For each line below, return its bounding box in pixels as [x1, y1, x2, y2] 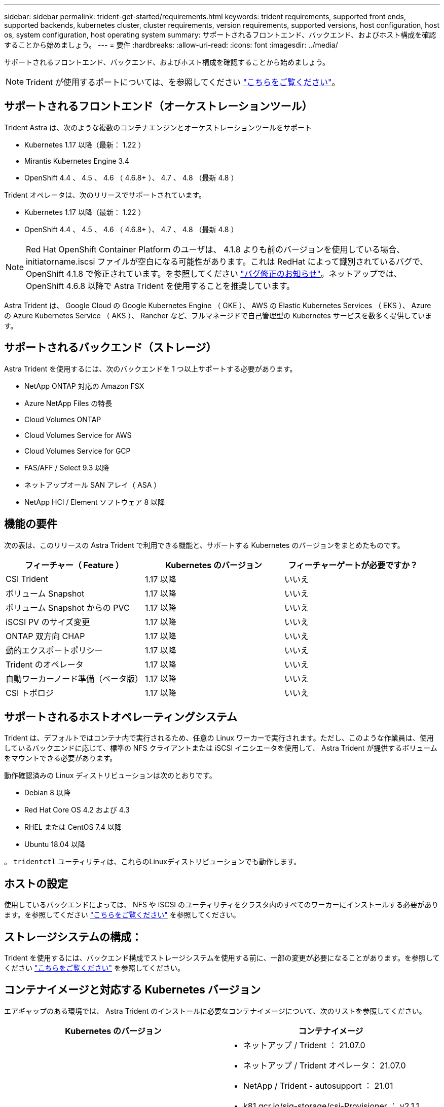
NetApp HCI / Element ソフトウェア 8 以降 [24, 497, 165, 506]
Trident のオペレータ [6, 659, 84, 670]
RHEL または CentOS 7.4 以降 [24, 823, 122, 832]
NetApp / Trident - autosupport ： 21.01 [243, 1080, 393, 1091]
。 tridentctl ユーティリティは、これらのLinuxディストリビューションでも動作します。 [4, 857, 301, 866]
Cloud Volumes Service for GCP [24, 446, 131, 455]
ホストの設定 [4, 877, 68, 890]
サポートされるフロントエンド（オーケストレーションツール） [4, 100, 313, 113]
